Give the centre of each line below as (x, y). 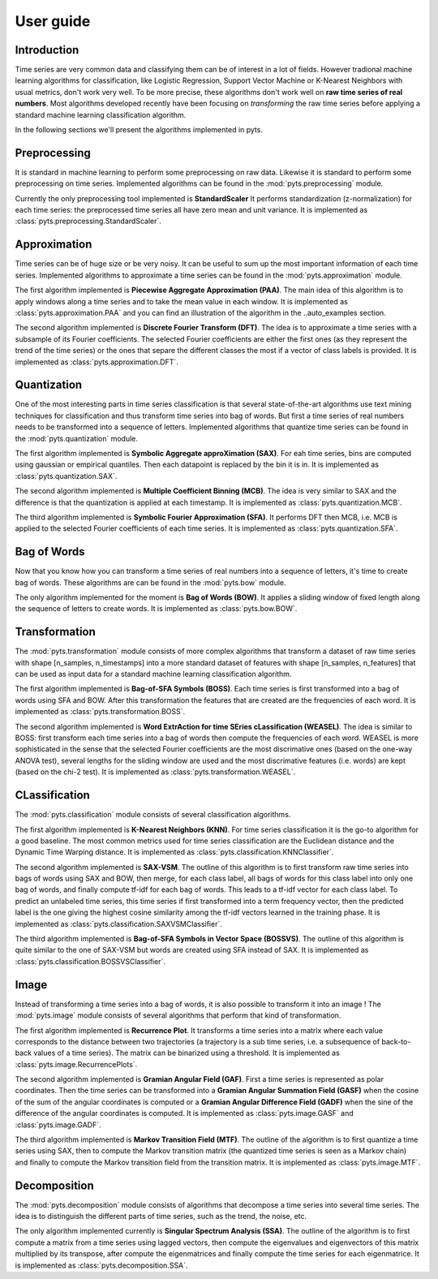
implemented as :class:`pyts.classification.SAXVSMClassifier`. (118, 924)
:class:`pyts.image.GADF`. (58, 1125)
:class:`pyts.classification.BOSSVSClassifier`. (90, 961)
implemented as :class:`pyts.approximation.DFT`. (97, 362)
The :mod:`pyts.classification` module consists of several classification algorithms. (153, 815)
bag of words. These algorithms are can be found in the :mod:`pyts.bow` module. (151, 582)
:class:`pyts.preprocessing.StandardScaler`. (88, 221)
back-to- (396, 1041)
